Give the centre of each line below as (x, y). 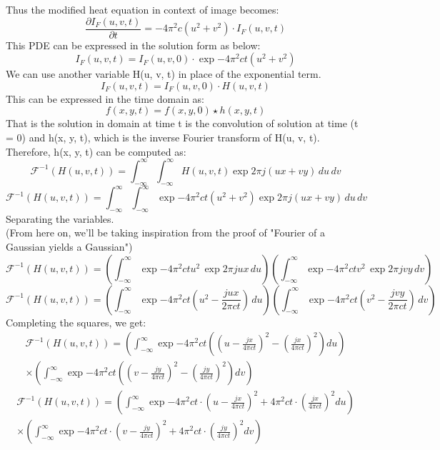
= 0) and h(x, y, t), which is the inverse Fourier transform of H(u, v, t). (163, 137)
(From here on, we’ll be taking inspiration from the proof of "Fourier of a (166, 232)
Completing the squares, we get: (76, 322)
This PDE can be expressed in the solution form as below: (133, 45)
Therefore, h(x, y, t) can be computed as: (96, 151)
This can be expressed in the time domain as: (105, 98)
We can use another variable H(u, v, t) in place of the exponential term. (164, 74)
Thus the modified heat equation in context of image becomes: (142, 9)
